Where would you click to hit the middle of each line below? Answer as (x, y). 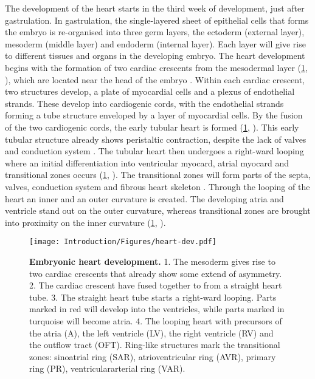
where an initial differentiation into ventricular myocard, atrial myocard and (147, 162)
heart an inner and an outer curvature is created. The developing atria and (144, 198)
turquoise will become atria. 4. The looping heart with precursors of (156, 320)
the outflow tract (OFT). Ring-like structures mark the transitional (155, 345)
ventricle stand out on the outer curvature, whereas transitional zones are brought (158, 210)
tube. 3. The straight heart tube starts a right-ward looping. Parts (153, 297)
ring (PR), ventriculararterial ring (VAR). (107, 368)
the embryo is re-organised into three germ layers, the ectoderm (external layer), (155, 32)
